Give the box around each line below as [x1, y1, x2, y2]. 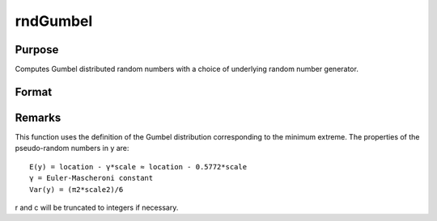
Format [15, 85, 53, 98]
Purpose [15, 43, 59, 56]
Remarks [15, 110, 62, 124]
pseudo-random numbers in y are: [15, 144, 129, 153]
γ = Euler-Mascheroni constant [29, 173, 154, 183]
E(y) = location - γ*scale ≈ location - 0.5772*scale [29, 162, 247, 171]
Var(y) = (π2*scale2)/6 [29, 185, 124, 194]
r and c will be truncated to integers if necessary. [15, 202, 179, 212]
